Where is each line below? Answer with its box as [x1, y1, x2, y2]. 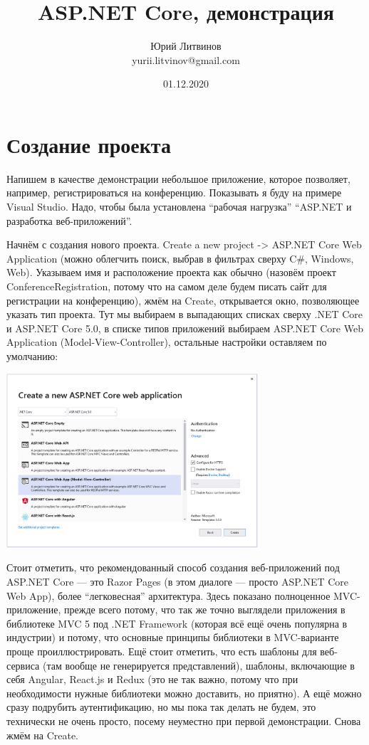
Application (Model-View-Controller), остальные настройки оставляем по [6, 334, 327, 349]
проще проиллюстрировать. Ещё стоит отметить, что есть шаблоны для [6, 644, 317, 659]
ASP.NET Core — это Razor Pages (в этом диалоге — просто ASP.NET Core [6, 574, 349, 589]
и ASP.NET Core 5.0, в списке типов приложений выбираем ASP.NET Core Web [6, 320, 363, 335]
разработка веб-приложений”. [6, 213, 132, 228]
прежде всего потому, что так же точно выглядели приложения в [64, 602, 345, 617]
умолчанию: [6, 348, 58, 363]
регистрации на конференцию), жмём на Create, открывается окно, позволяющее [6, 292, 360, 307]
